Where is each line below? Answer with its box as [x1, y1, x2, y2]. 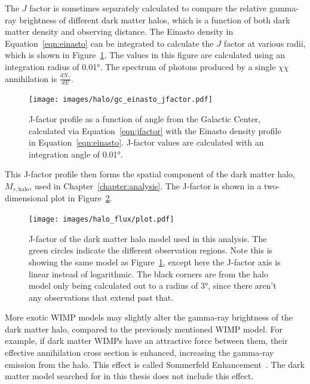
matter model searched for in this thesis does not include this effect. [5, 370, 254, 382]
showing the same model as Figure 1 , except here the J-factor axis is [29, 255, 281, 268]
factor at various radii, [223, 37, 306, 49]
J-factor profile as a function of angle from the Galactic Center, [29, 113, 261, 125]
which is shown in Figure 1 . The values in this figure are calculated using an [5, 49, 285, 61]
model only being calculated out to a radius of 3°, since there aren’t [29, 279, 277, 292]
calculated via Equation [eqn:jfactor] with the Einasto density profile [29, 124, 281, 137]
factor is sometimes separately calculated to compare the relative [29, 2, 267, 14]
